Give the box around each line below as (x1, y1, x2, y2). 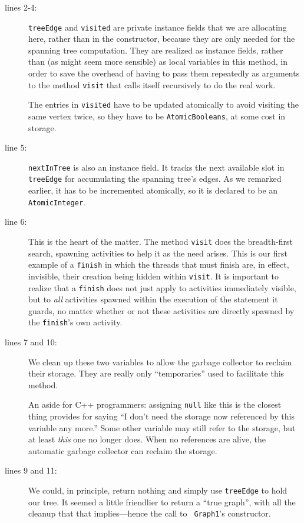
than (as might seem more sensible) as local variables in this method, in (28, 55, 288, 68)
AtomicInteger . (28, 195, 85, 208)
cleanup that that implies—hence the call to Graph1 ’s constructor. (28, 507, 271, 519)
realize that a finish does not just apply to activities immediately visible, (28, 281, 296, 294)
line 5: (5, 141, 27, 154)
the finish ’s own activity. (28, 316, 123, 328)
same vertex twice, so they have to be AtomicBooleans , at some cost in (28, 109, 286, 122)
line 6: (5, 215, 27, 228)
